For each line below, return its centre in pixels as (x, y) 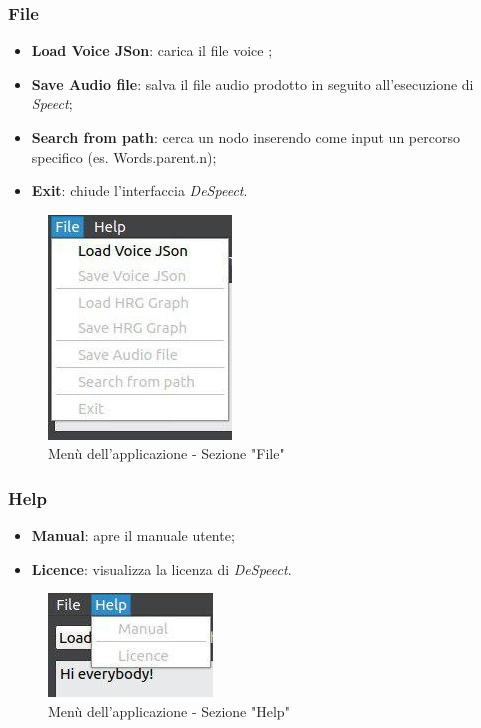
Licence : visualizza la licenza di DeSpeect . (161, 568)
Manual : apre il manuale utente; (133, 535)
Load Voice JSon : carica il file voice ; (152, 50)
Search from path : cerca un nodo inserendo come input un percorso (245, 137)
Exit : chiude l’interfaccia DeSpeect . (139, 190)
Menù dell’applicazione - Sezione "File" (166, 453)
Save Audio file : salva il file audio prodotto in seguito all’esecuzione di (252, 83)
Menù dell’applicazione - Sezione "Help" (169, 710)
